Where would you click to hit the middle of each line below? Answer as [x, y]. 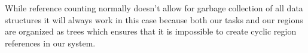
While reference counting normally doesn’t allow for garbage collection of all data [154, 8]
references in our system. [50, 43]
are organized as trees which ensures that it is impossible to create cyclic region [151, 31]
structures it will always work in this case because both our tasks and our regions [154, 19]
